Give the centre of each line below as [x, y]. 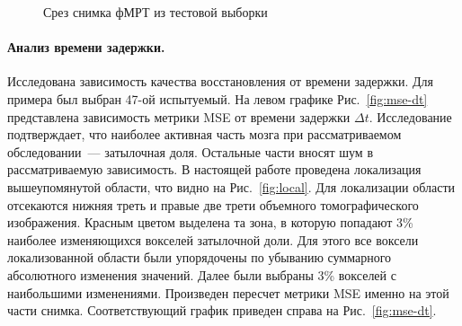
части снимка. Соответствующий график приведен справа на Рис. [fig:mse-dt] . [222, 310]
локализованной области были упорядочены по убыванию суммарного [200, 257]
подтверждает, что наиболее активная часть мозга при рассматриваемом [204, 134]
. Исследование [410, 116]
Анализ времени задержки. [86, 47]
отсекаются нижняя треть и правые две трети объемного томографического [213, 204]
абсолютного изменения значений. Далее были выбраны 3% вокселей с [202, 274]
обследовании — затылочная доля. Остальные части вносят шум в [190, 151]
